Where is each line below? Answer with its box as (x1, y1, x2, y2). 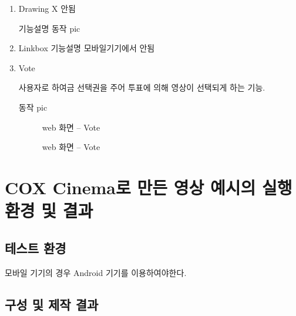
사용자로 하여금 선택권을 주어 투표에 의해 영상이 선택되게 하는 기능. (18, 81, 265, 94)
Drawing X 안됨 (18, 2, 76, 14)
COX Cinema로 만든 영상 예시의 (5, 175, 256, 199)
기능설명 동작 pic (18, 22, 80, 34)
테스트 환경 (5, 238, 66, 257)
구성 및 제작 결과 (5, 295, 99, 313)
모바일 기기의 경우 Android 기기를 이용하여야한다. (5, 266, 187, 278)
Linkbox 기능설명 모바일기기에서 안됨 (18, 42, 155, 54)
